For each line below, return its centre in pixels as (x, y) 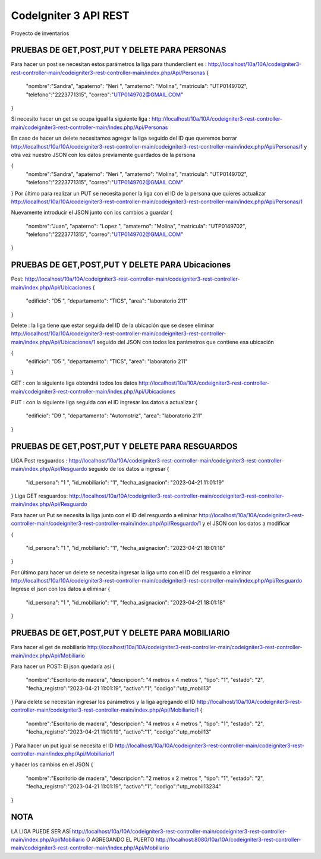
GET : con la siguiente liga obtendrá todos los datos (74, 383)
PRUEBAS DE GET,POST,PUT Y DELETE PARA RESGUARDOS (124, 446)
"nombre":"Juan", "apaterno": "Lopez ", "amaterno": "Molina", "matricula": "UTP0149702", (136, 226)
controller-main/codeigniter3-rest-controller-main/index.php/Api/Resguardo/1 (106, 524)
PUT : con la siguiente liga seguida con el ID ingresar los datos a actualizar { (104, 402)
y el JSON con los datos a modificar (246, 524)
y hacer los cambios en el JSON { (52, 764)
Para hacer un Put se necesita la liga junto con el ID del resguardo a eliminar (104, 515)
